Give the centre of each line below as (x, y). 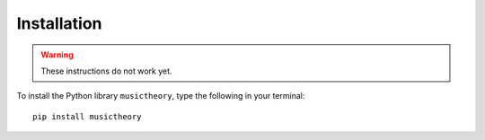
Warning (57, 55)
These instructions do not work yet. (106, 71)
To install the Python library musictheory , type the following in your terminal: (161, 96)
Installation (59, 23)
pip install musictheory (87, 116)
